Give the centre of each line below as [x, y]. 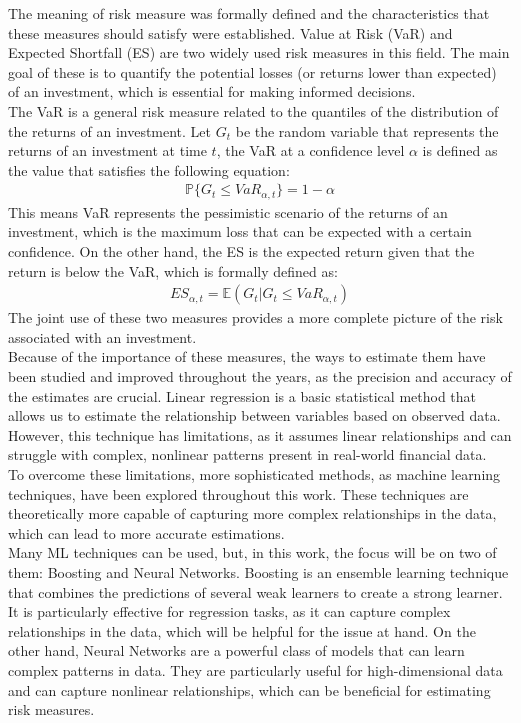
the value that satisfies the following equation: [149, 169]
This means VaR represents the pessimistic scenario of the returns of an [228, 211]
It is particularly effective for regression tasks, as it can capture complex [229, 611]
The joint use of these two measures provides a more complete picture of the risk [255, 317]
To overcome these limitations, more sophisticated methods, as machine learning [254, 473]
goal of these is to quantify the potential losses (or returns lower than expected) [252, 71]
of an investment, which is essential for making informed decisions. [212, 91]
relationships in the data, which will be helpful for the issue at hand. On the [242, 630]
